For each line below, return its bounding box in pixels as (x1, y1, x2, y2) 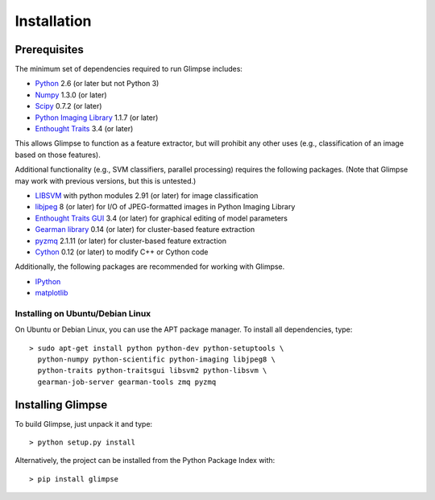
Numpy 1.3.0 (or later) (35, 89, 108, 100)
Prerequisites (14, 43, 84, 56)
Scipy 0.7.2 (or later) (35, 101, 102, 111)
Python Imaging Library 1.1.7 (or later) (35, 113, 159, 122)
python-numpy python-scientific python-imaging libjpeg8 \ (37, 355, 275, 364)
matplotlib (35, 288, 68, 298)
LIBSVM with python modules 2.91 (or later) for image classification (35, 190, 259, 200)
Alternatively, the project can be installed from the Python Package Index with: (14, 456, 275, 465)
